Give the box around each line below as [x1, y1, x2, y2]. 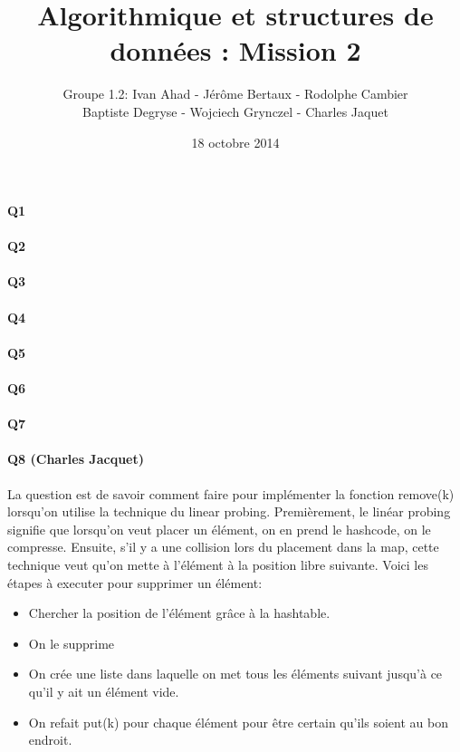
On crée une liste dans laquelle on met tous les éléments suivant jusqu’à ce [28, 664, 443, 683]
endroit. [28, 730, 72, 749]
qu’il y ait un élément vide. [28, 681, 179, 700]
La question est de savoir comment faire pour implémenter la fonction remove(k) [7, 484, 455, 503]
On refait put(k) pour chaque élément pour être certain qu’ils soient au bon [28, 712, 448, 731]
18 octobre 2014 [191, 132, 280, 151]
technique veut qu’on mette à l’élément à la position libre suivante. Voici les [7, 554, 428, 574]
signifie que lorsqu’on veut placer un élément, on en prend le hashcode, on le [7, 519, 431, 538]
